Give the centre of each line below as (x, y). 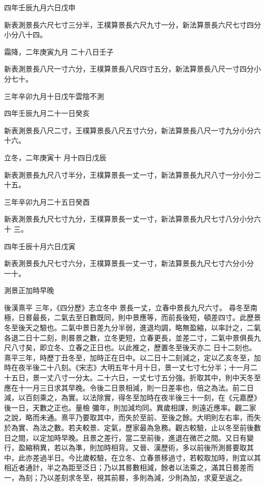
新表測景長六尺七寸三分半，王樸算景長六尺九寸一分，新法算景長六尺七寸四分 (132, 24)
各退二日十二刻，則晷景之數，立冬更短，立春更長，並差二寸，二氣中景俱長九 (132, 337)
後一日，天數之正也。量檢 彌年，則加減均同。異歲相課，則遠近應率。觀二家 (130, 407)
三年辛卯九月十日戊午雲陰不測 (54, 96)
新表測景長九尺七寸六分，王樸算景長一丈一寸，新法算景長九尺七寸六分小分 (129, 263)
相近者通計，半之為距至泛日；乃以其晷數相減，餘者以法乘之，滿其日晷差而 (129, 467)
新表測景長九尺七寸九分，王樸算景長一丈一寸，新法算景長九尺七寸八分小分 (129, 219)
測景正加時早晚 (29, 290)
